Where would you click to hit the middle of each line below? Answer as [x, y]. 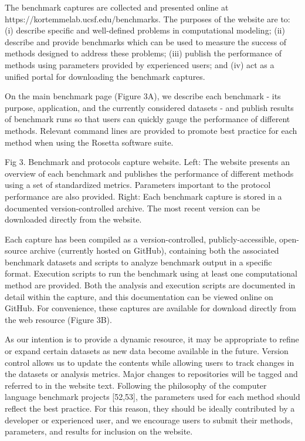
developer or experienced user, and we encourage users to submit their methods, [149, 420]
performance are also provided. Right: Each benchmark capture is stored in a [143, 196]
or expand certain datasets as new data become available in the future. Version [147, 351]
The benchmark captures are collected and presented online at [117, 7]
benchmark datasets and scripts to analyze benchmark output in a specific [138, 262]
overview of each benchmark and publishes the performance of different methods [149, 173]
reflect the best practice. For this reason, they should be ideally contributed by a [150, 408]
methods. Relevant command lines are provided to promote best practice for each [151, 130]
